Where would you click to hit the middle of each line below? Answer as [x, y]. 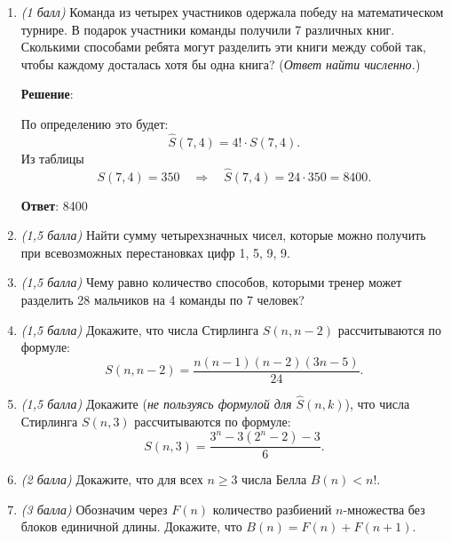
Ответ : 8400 [54, 205]
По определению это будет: [95, 123]
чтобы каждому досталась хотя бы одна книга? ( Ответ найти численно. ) [221, 64]
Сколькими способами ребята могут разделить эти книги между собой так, [223, 47]
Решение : [47, 94]
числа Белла [274, 479]
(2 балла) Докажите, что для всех [112, 479]
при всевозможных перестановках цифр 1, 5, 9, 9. [155, 252]
